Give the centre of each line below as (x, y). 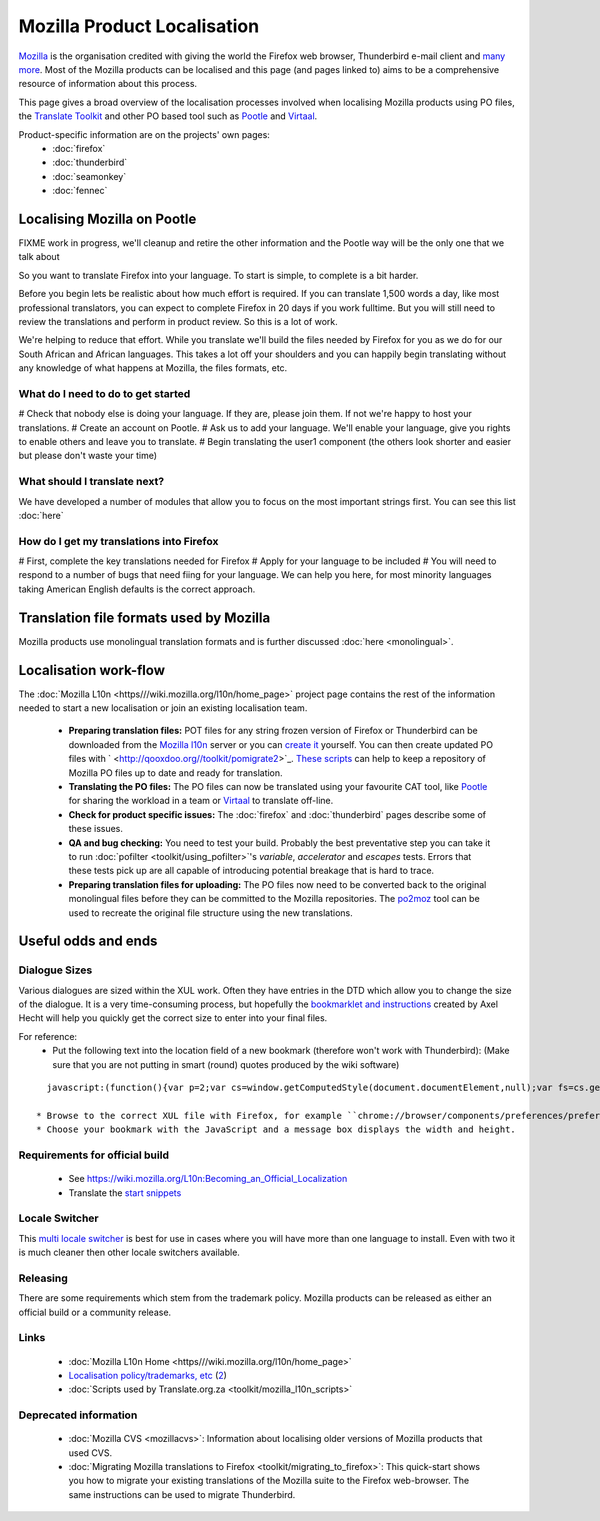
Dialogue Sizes (55, 970)
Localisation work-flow (91, 670)
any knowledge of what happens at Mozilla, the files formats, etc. (153, 368)
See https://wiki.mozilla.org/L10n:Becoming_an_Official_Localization (208, 1179)
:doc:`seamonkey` (89, 176)
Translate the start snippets (125, 1192)
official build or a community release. (95, 1312)
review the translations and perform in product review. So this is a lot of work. (178, 321)
